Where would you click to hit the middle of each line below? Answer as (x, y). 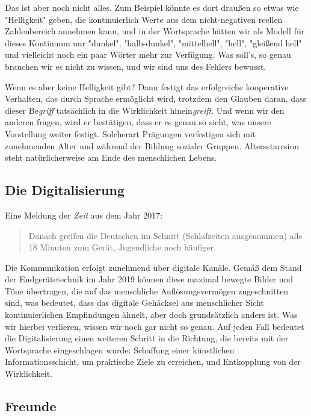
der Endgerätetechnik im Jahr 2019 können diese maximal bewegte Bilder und (149, 279)
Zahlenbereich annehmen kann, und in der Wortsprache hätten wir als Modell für (155, 31)
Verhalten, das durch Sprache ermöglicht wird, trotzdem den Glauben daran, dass (156, 98)
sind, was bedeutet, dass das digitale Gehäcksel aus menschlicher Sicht (134, 303)
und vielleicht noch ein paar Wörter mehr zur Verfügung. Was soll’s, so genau (148, 54)
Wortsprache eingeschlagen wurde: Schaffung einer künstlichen (120, 349)
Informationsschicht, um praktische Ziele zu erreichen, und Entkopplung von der (153, 362)
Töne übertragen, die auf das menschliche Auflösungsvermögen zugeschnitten (147, 290)
